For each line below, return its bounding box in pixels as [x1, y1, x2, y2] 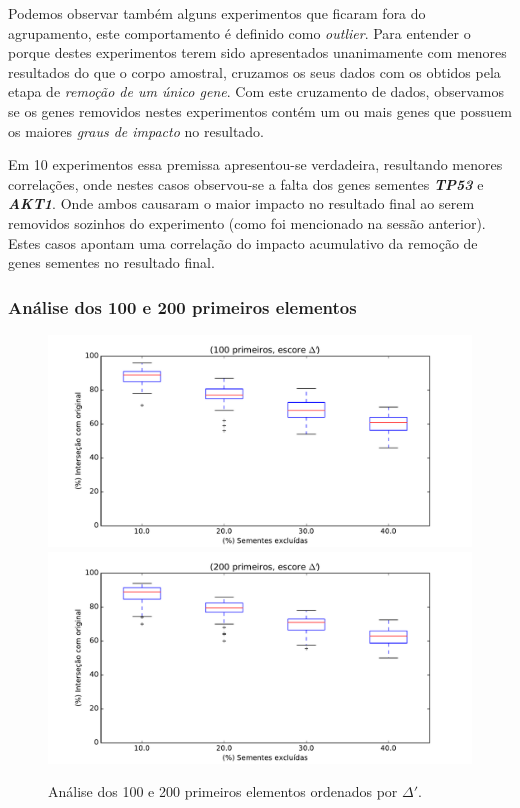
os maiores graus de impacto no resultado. [8, 120, 265, 141]
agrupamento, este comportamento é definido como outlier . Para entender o [8, 22, 471, 43]
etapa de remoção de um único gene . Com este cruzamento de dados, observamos [8, 81, 504, 102]
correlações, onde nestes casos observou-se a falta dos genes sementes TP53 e [8, 173, 484, 194]
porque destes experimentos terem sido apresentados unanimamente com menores [8, 42, 507, 63]
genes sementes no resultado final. [8, 252, 215, 273]
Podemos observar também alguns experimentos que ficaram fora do [8, 3, 426, 23]
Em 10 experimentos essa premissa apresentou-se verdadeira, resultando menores [8, 154, 503, 175]
